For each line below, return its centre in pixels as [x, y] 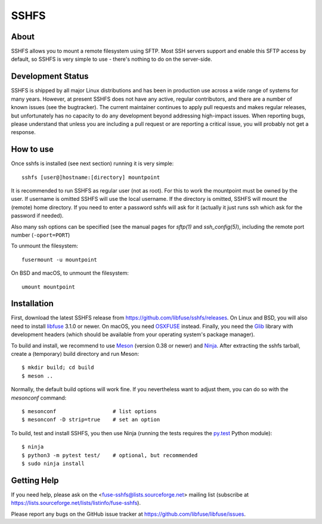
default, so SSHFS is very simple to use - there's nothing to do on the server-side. [112, 59]
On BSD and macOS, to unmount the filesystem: [70, 273]
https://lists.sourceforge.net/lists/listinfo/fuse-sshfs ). [76, 503]
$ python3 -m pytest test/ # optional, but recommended [110, 455]
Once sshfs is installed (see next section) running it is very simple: [92, 163]
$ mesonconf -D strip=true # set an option [91, 420]
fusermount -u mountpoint [60, 260]
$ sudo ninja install [53, 463]
